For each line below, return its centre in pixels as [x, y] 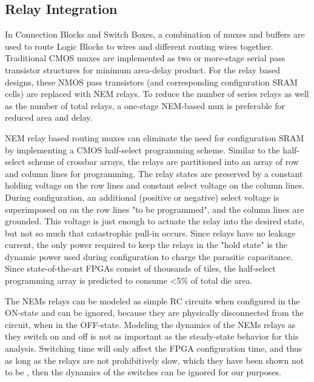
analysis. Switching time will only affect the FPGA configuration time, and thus [154, 348]
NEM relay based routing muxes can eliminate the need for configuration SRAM [155, 137]
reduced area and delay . [49, 117]
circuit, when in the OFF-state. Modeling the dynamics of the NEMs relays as [150, 324]
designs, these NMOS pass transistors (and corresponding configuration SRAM [151, 82]
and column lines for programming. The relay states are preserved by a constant [154, 173]
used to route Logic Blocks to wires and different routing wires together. [139, 46]
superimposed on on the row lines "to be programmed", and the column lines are [155, 209]
